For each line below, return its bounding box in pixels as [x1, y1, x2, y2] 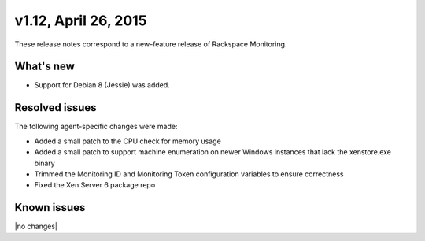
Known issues [14, 201, 86, 214]
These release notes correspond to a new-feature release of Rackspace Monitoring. [14, 39, 287, 49]
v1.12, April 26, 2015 [14, 12, 147, 29]
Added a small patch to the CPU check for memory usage [34, 136, 222, 146]
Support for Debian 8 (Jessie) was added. [34, 80, 171, 90]
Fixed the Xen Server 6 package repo [34, 180, 156, 190]
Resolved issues [14, 101, 98, 114]
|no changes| [14, 221, 58, 232]
